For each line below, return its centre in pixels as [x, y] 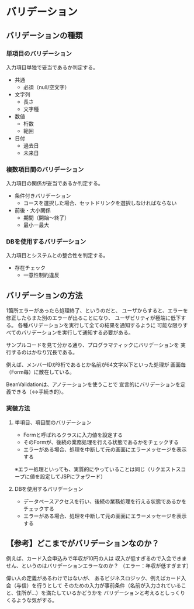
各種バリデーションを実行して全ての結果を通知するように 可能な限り [100, 325]
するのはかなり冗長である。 [44, 352]
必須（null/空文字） [46, 87]
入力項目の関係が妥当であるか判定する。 [55, 183]
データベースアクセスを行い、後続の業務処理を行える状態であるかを [105, 501]
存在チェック [30, 268]
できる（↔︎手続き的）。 [39, 392]
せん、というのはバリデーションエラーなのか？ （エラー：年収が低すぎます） [99, 566]
